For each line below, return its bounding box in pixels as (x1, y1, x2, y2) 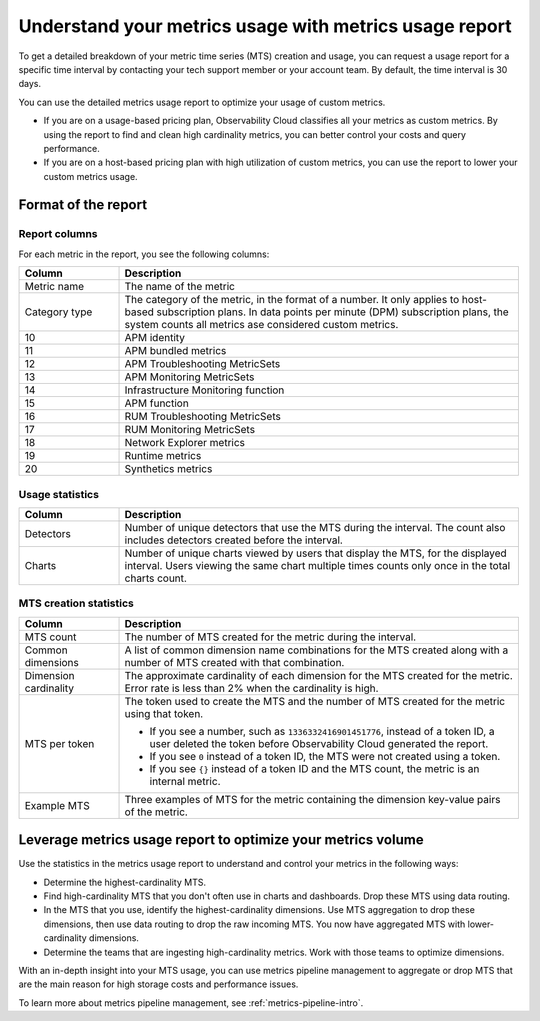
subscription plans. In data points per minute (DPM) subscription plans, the (156, 305, 509, 319)
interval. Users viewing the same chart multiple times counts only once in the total (124, 558, 511, 572)
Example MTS (24, 798, 90, 812)
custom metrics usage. (43, 170, 139, 182)
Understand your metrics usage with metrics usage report (18, 15, 512, 37)
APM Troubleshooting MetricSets (124, 357, 281, 371)
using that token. (124, 706, 204, 720)
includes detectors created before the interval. (124, 533, 344, 547)
